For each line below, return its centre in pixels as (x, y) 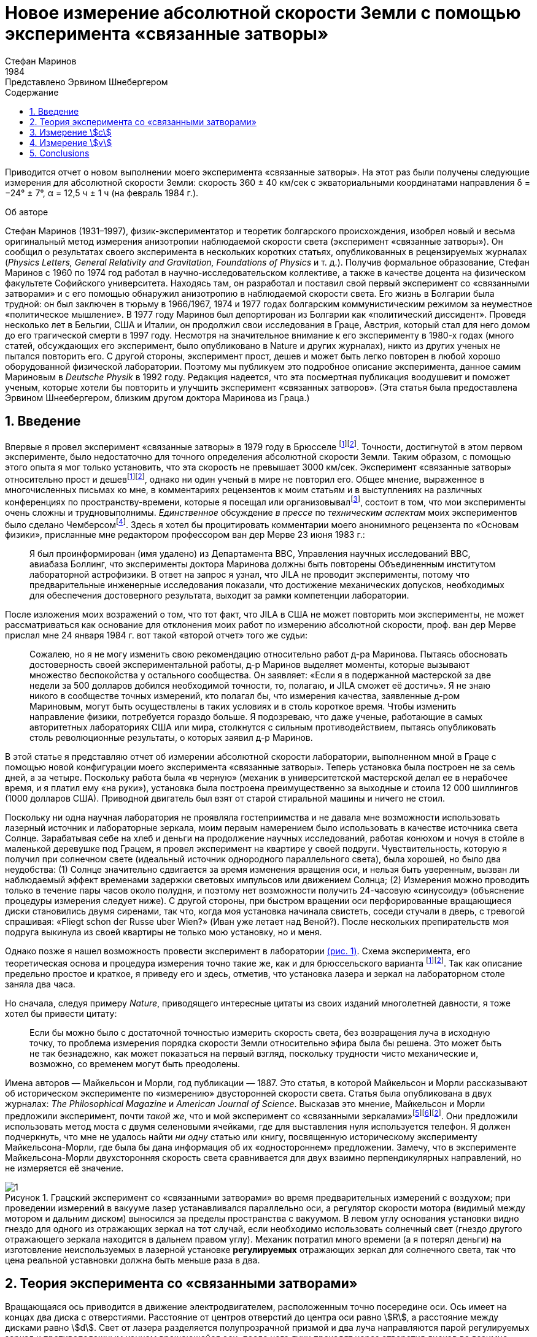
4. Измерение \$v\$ (71, 142)
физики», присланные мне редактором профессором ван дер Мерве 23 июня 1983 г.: (185, 535)
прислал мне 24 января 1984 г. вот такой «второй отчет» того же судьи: (156, 635)
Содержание (32, 92)
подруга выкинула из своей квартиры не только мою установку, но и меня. (164, 932)
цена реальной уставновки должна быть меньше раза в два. (133, 1260)
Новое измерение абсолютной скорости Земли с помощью (263, 13)
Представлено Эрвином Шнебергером (87, 82)
